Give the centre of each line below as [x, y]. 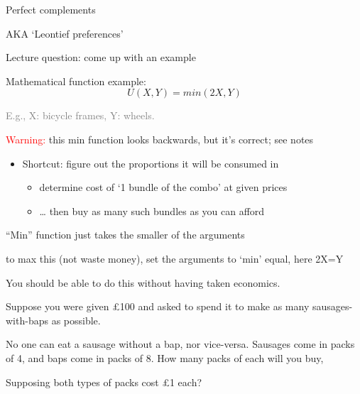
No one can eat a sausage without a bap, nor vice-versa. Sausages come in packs [180, 344]
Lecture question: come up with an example [101, 57]
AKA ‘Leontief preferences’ [65, 33]
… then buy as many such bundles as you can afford [152, 210]
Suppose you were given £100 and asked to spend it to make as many [158, 306]
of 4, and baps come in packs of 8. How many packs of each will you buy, [165, 357]
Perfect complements [51, 9]
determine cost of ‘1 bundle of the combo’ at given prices [163, 187]
